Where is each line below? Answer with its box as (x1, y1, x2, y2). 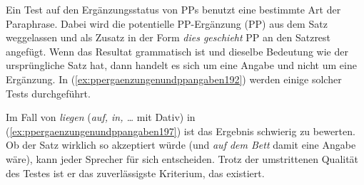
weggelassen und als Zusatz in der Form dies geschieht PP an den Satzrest (6, 30, 331, 45)
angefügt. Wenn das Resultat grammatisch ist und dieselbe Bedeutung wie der (6, 43, 348, 58)
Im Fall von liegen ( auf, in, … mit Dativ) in (6, 110, 196, 125)
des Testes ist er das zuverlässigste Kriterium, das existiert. (6, 165, 265, 180)
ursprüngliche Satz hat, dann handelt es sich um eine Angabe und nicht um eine (6, 58, 357, 73)
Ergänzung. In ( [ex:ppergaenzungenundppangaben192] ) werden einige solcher (6, 71, 342, 86)
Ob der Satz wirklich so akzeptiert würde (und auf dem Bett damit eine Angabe (6, 137, 356, 152)
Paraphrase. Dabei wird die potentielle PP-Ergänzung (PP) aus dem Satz (6, 16, 328, 31)
